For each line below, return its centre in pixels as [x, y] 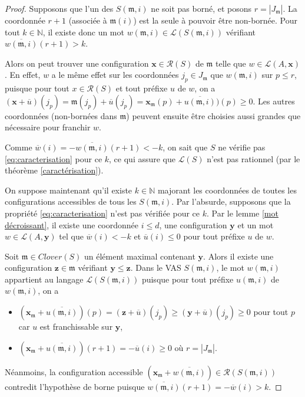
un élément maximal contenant [140, 256]
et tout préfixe [142, 88]
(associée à [88, 20]
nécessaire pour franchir [48, 127]
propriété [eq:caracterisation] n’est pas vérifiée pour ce [102, 213]
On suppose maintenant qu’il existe [69, 190]
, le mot [230, 268]
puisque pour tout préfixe [188, 279]
